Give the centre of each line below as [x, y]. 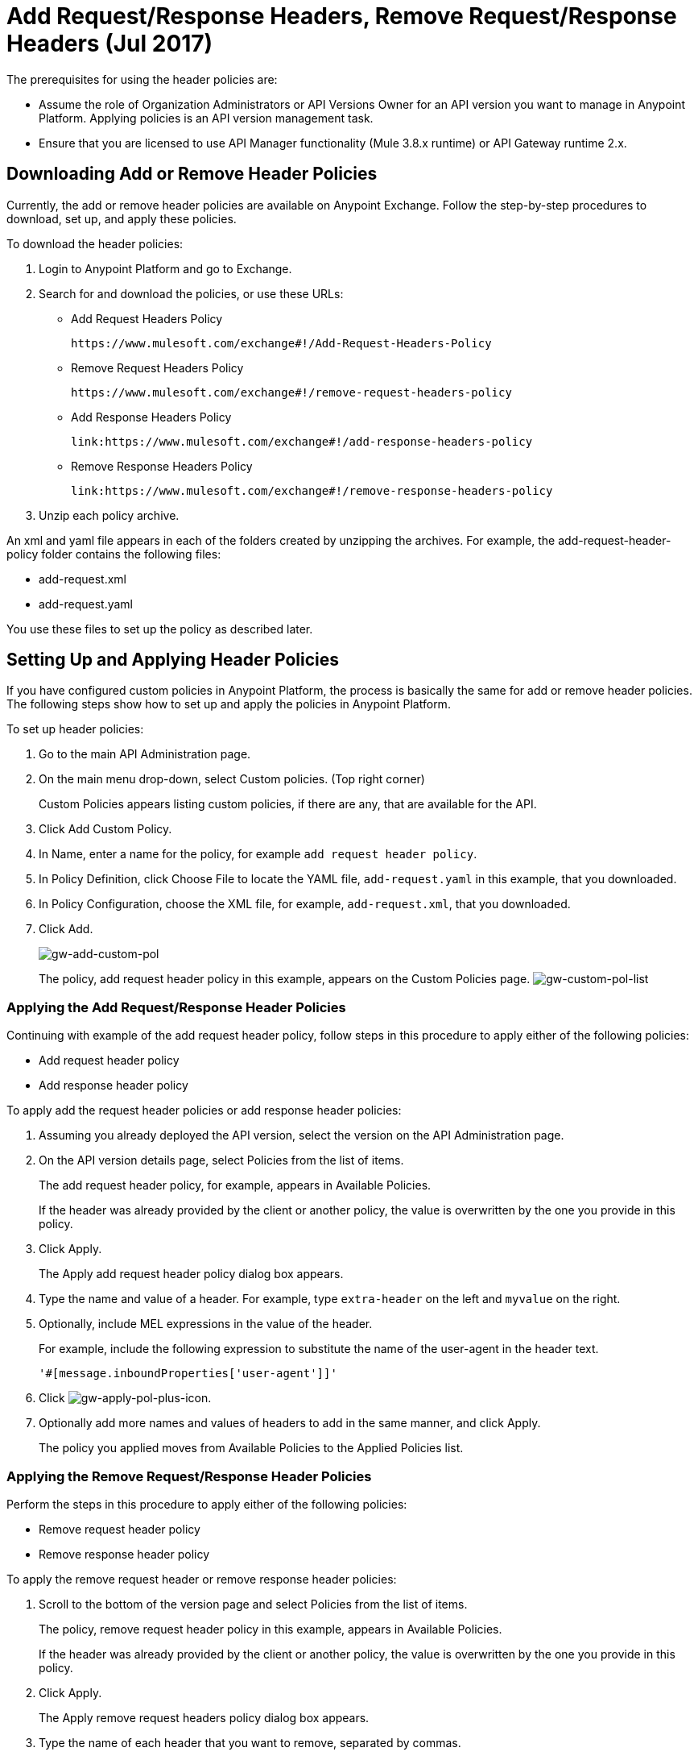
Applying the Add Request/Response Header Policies [176, 1007]
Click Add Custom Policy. [105, 829]
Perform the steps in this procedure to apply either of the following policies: [207, 1504]
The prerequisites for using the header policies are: [142, 79]
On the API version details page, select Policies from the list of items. [221, 1160]
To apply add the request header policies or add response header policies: [204, 1110]
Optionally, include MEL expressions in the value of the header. [206, 1324]
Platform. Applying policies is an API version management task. [206, 118]
